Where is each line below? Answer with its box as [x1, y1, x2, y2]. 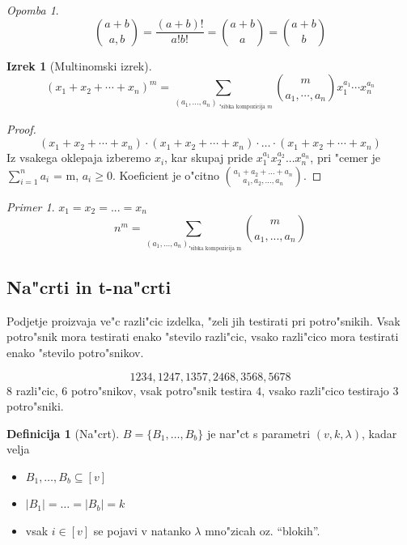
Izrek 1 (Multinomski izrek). [6, 57, 152, 74]
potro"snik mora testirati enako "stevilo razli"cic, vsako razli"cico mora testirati [6, 328, 399, 345]
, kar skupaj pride [164, 149, 253, 166]
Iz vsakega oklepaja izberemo [6, 149, 151, 166]
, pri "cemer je [310, 149, 380, 166]
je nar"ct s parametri [206, 424, 311, 441]
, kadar [361, 424, 397, 441]
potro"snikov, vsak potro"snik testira [70, 381, 252, 398]
